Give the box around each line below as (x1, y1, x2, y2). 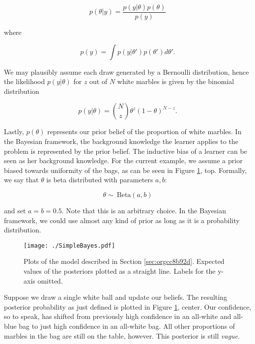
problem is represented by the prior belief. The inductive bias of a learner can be (4, 145, 247, 156)
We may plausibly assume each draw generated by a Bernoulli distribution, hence (4, 66, 249, 77)
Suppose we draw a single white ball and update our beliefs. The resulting (4, 292, 227, 302)
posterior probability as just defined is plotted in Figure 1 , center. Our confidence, (4, 301, 252, 312)
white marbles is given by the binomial (117, 76, 234, 86)
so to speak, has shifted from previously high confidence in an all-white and (4, 311, 231, 321)
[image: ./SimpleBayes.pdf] (24, 242, 115, 249)
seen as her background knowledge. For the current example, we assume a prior (4, 155, 243, 166)
